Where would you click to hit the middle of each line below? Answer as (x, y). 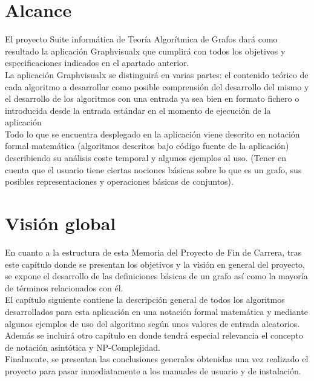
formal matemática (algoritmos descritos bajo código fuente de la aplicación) (147, 146)
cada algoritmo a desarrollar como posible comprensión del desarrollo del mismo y (157, 86)
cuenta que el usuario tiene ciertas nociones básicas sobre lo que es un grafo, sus (153, 169)
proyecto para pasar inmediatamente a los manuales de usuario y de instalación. (153, 370)
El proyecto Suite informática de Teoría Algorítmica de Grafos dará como (141, 39)
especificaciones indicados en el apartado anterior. (97, 63)
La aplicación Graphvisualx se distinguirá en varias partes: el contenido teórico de (157, 74)
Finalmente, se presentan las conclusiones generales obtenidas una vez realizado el (157, 359)
